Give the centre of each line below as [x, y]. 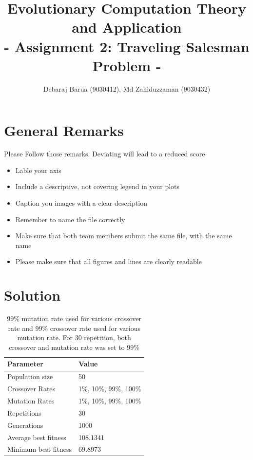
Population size [30, 376]
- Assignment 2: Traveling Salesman [127, 46]
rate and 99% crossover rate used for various [74, 328]
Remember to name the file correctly [70, 219]
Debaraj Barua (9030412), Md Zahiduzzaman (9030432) [127, 88]
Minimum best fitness [40, 449]
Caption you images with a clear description [81, 203]
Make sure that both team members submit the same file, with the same [124, 236]
